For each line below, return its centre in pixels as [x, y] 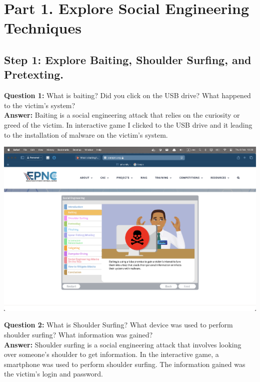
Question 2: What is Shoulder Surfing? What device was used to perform [118, 325]
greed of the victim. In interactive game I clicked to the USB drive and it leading [128, 124]
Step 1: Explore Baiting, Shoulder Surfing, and [128, 59]
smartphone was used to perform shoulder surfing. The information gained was [125, 364]
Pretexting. [34, 74]
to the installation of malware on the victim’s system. [86, 134]
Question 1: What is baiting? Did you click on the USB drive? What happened [127, 95]
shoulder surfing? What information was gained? [78, 334]
